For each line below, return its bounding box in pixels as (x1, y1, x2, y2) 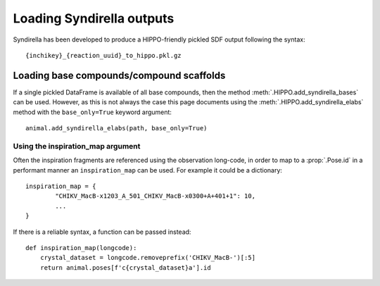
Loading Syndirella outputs (13, 11, 175, 26)
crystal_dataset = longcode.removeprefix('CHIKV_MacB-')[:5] (39, 254, 256, 262)
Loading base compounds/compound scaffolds (13, 69, 226, 81)
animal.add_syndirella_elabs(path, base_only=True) (25, 124, 208, 132)
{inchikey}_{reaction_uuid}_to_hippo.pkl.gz (25, 51, 182, 59)
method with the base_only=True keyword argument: (13, 108, 172, 116)
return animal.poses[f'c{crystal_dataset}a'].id (39, 263, 211, 271)
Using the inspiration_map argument (13, 141, 141, 151)
